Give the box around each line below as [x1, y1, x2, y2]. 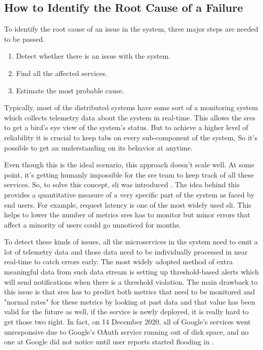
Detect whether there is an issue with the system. [16, 51, 170, 61]
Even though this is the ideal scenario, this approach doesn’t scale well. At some [4, 159, 254, 170]
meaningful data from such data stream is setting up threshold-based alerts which [4, 266, 259, 277]
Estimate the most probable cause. [16, 85, 124, 95]
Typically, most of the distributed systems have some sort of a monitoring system [4, 102, 258, 113]
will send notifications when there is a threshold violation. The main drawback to [4, 276, 258, 287]
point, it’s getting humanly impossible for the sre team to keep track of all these [4, 169, 254, 180]
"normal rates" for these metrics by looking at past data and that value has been [4, 296, 255, 307]
